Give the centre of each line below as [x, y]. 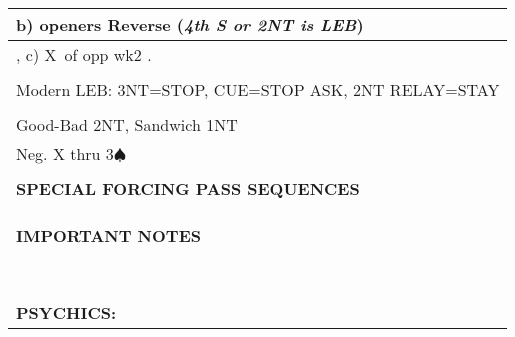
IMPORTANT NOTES [108, 235]
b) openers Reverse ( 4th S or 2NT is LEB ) [190, 24]
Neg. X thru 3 [65, 153]
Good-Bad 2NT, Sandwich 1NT [127, 124]
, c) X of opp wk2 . [84, 54]
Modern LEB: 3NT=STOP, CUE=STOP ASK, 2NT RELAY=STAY [258, 89]
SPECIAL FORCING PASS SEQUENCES [188, 188]
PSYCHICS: [66, 312]
